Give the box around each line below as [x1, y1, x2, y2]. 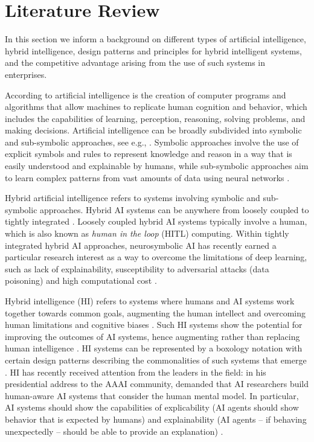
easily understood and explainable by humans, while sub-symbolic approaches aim [5, 159, 309, 172]
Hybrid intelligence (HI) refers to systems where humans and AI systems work [5, 295, 295, 307]
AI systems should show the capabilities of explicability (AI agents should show [5, 401, 299, 414]
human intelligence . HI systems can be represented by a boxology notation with [5, 342, 303, 354]
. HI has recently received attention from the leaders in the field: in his [5, 365, 266, 378]
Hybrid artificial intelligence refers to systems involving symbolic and [5, 191, 260, 204]
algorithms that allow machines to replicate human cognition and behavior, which [5, 100, 307, 113]
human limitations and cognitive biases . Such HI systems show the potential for [5, 318, 303, 331]
